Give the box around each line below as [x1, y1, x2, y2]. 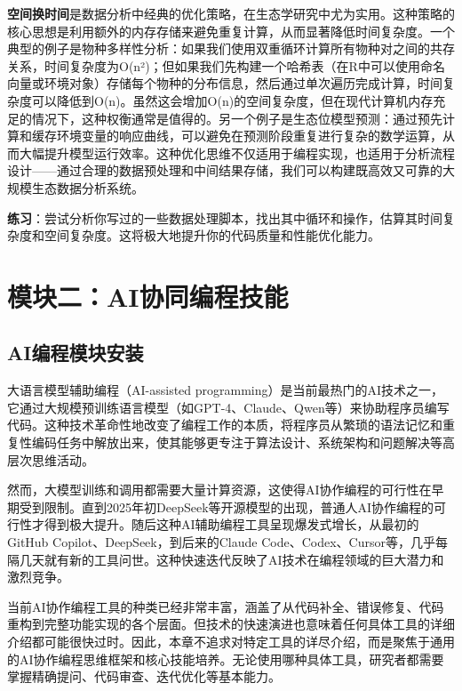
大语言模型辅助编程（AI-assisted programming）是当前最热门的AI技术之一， [7, 381, 444, 399]
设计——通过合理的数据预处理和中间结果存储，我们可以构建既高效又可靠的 [7, 161, 442, 180]
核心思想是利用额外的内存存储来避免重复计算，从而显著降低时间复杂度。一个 [7, 21, 455, 40]
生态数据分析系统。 [31, 178, 144, 197]
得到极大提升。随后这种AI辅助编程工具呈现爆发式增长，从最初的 [44, 515, 419, 534]
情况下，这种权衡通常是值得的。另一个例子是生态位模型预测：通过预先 [31, 108, 442, 127]
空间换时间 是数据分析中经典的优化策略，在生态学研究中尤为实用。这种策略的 [7, 4, 455, 22]
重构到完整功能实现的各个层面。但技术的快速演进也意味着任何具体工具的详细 [7, 615, 455, 633]
